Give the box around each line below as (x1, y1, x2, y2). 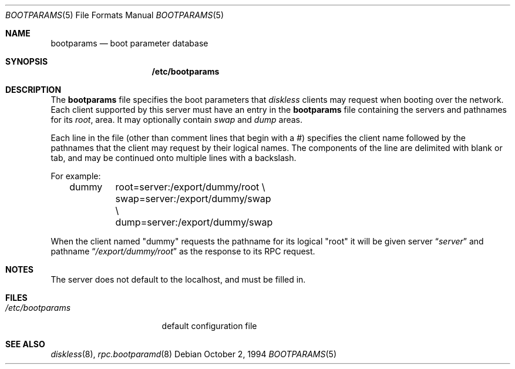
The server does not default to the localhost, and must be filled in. (51, 274, 306, 284)
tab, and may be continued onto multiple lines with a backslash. (51, 153, 297, 163)
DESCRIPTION (5, 85, 62, 95)
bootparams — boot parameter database (51, 38, 208, 48)
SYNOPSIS (5, 56, 48, 66)
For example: (51, 171, 101, 181)
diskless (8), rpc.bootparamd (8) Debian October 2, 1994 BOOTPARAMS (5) (51, 349, 336, 359)
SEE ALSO (5, 339, 45, 349)
